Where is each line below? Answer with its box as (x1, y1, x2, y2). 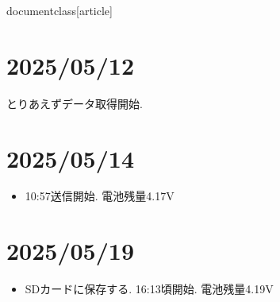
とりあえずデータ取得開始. (6, 95, 143, 111)
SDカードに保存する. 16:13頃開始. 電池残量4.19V (25, 281, 274, 297)
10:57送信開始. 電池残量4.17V (25, 188, 175, 204)
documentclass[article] (6, 2, 113, 18)
